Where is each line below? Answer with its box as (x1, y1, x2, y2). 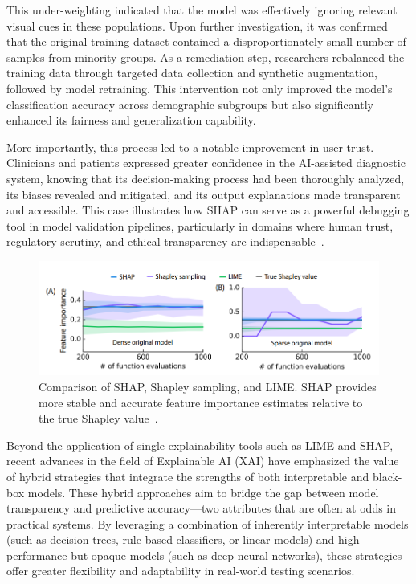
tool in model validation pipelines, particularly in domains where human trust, (6, 217, 394, 234)
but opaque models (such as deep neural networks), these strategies (71, 546, 402, 563)
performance (6, 546, 67, 563)
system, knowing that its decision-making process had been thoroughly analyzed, (6, 169, 405, 186)
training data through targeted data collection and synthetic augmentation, (6, 64, 377, 81)
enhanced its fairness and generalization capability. (6, 112, 256, 129)
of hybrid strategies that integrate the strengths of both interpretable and (6, 468, 369, 484)
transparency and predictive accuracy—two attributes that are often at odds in (6, 500, 397, 517)
